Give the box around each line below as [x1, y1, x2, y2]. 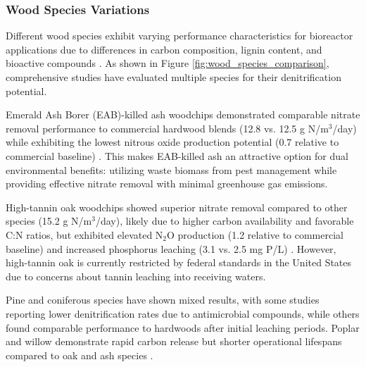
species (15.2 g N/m [6, 213, 92, 228]
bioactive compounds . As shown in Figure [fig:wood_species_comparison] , [6, 56, 329, 70]
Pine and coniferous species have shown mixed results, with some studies [6, 292, 320, 307]
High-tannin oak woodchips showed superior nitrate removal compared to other [6, 199, 348, 214]
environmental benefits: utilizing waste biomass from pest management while [6, 162, 337, 177]
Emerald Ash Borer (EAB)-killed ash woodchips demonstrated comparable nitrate [6, 107, 360, 122]
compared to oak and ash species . [6, 347, 153, 362]
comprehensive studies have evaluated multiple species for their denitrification [6, 70, 341, 84]
